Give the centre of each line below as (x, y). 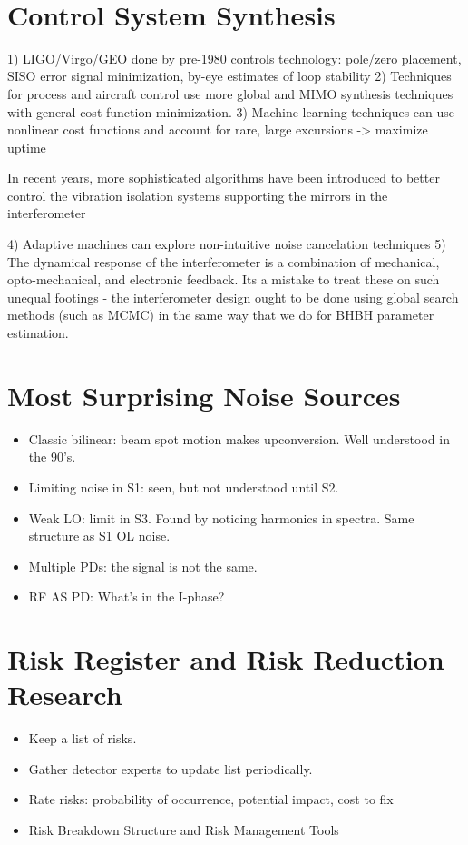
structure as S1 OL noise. (99, 536)
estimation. (38, 333)
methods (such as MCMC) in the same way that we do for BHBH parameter (221, 315)
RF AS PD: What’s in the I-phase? (127, 596)
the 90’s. (52, 457)
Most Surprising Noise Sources (204, 395)
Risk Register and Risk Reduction (226, 659)
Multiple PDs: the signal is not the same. (143, 566)
